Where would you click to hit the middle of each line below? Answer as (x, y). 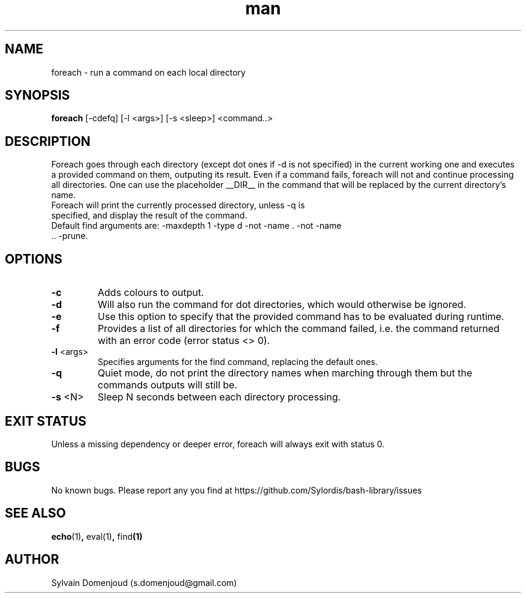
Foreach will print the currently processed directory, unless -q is (178, 205)
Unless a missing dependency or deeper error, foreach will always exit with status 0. (218, 444)
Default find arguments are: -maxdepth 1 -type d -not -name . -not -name (196, 226)
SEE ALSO (35, 513)
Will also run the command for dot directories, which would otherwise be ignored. (282, 305)
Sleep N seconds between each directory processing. (219, 397)
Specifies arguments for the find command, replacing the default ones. (237, 362)
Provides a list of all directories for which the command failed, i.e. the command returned (298, 329)
